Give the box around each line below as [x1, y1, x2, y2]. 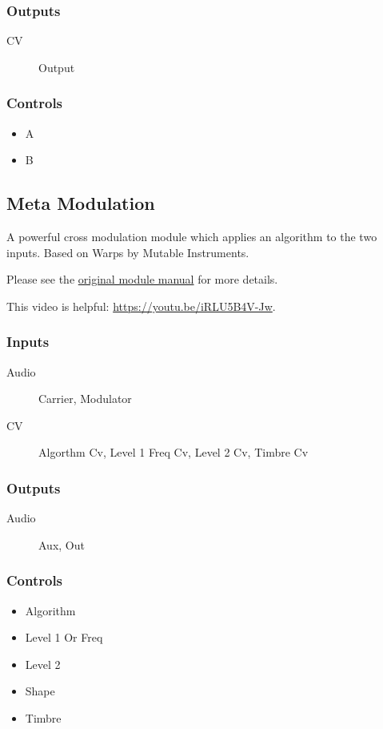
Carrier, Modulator [38, 390, 132, 407]
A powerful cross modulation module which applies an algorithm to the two [6, 228, 377, 245]
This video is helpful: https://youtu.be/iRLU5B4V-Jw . [6, 297, 276, 314]
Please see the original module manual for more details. [6, 271, 278, 288]
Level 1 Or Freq [25, 629, 103, 646]
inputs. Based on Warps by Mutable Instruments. [6, 244, 249, 260]
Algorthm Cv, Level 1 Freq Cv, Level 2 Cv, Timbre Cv [38, 444, 309, 461]
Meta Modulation [6, 191, 155, 215]
